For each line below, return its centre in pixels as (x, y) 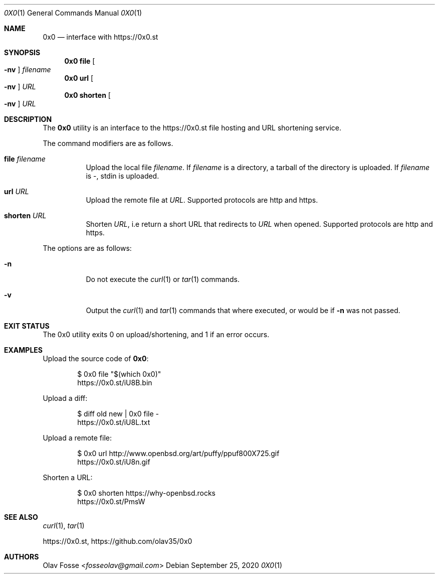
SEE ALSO (21, 517)
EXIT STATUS (27, 326)
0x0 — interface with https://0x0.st (100, 37)
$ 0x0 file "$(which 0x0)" (119, 374)
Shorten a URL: (68, 477)
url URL (17, 191)
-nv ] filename (28, 69)
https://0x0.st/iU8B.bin (115, 383)
